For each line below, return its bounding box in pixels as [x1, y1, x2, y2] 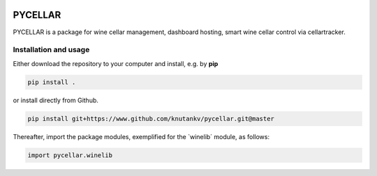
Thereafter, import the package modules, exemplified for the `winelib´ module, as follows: [13, 132, 270, 141]
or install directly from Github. [13, 96, 99, 104]
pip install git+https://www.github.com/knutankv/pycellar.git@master [27, 115, 275, 122]
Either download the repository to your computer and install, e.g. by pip [13, 59, 219, 67]
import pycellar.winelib [27, 151, 113, 159]
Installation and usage [13, 45, 90, 55]
